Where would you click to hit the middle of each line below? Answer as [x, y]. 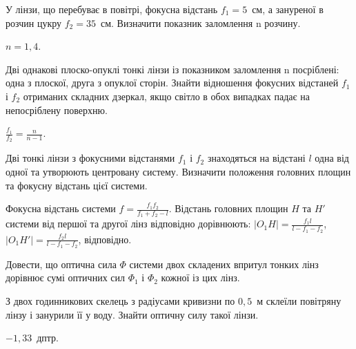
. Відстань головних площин [228, 208]
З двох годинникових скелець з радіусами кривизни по [120, 301]
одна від [332, 158]
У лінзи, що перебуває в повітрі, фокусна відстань [112, 9]
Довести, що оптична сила [61, 264]
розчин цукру [34, 22]
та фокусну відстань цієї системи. [77, 185]
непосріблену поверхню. [57, 110]
